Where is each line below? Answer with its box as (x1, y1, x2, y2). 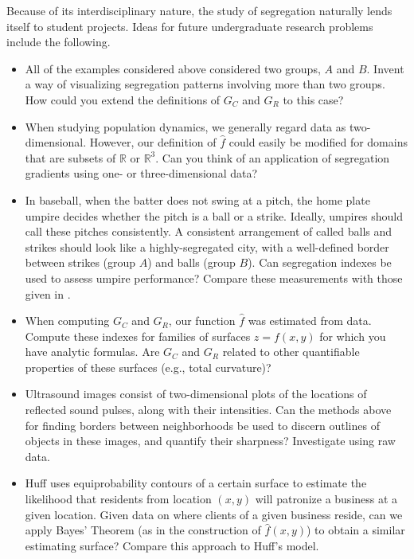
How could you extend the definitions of (25, 91, 221, 107)
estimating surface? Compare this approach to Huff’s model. (25, 537, 319, 553)
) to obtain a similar (306, 522, 405, 538)
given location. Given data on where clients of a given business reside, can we (25, 506, 403, 522)
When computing (25, 312, 110, 329)
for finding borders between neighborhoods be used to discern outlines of (25, 416, 380, 433)
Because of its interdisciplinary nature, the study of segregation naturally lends (6, 2, 393, 18)
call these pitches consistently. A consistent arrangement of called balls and (25, 223, 393, 240)
